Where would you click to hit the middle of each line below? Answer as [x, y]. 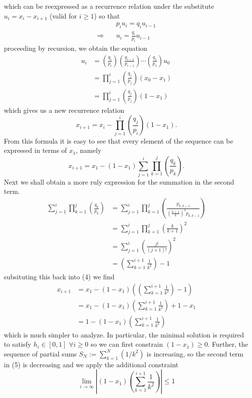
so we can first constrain [127, 344]
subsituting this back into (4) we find [59, 276]
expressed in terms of [36, 150]
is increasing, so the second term [195, 353]
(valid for [63, 15]
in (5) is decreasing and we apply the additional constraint [91, 364]
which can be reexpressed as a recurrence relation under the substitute [109, 6]
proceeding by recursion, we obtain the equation [76, 48]
